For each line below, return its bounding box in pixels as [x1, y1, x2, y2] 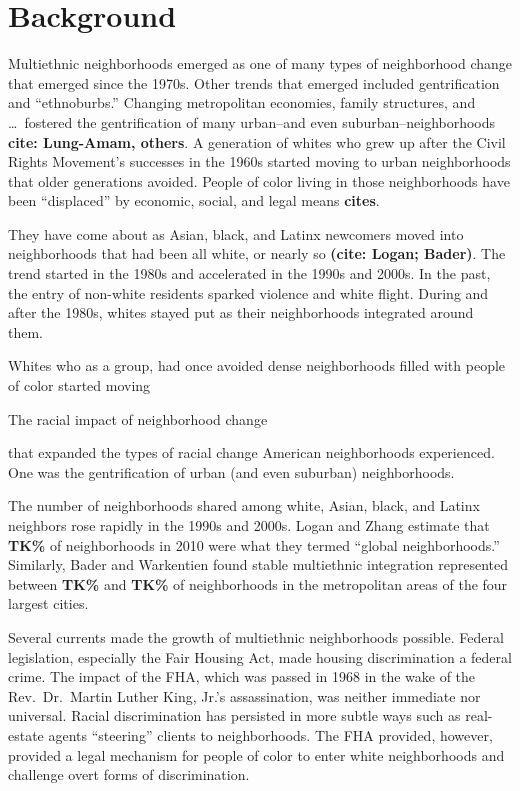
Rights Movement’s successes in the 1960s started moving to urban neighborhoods [8, 151, 511, 172]
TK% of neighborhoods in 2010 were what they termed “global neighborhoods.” [8, 534, 500, 555]
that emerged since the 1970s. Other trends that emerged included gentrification [8, 72, 500, 93]
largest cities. [8, 593, 89, 614]
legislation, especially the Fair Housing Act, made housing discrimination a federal [8, 646, 512, 667]
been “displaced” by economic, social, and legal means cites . [8, 190, 380, 211]
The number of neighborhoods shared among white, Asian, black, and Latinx [8, 495, 480, 516]
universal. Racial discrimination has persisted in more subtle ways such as [8, 705, 461, 726]
